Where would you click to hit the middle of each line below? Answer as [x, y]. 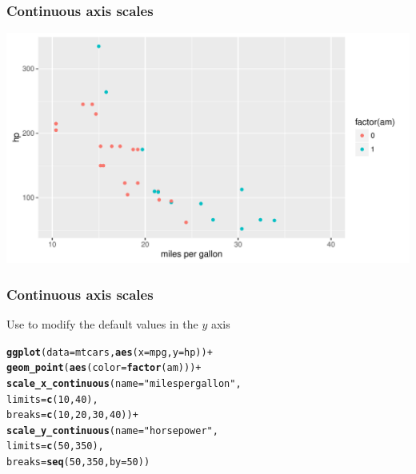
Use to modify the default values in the [102, 323]
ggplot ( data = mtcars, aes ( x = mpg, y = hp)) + [110, 352]
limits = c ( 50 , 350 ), [55, 446]
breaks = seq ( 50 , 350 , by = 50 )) [78, 462]
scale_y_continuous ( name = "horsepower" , [112, 430]
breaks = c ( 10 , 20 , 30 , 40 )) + [72, 415]
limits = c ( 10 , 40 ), [52, 399]
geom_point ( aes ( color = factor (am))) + [104, 368]
